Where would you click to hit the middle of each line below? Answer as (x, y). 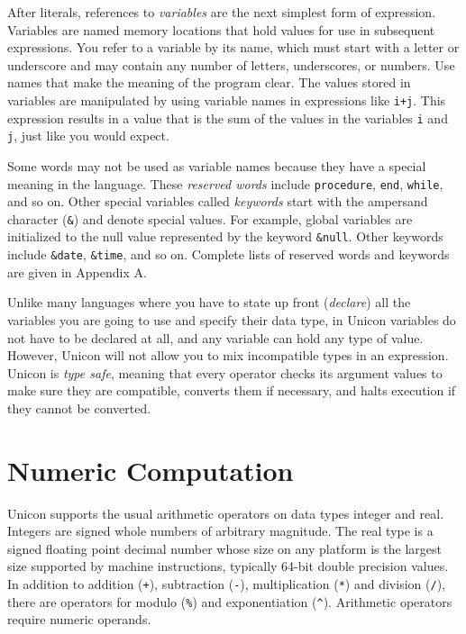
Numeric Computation (151, 470)
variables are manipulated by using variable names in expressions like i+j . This (227, 100)
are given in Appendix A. (77, 272)
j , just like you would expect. (88, 136)
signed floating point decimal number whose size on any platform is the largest (224, 548)
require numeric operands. (79, 619)
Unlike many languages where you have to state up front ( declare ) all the (209, 302)
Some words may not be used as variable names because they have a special (217, 165)
